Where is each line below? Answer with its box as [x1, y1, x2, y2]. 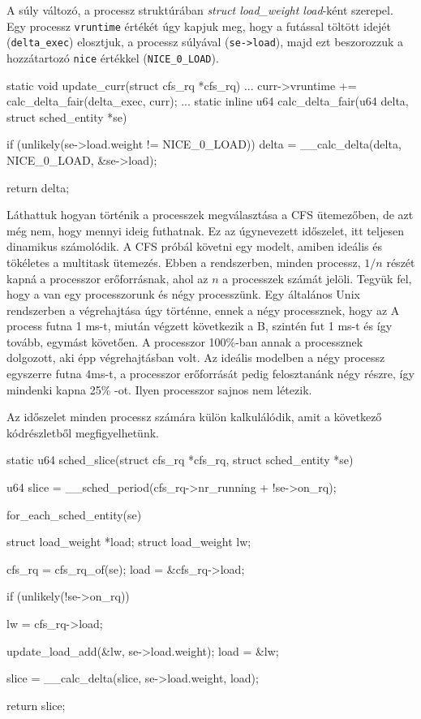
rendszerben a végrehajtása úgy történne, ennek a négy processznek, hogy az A [6, 301, 400, 318]
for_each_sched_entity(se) [6, 506, 142, 523]
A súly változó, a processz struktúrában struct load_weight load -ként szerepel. [6, 2, 393, 18]
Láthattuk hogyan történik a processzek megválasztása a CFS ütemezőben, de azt [6, 206, 414, 223]
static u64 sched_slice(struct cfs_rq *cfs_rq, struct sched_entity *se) [6, 451, 354, 468]
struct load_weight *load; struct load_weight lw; [6, 533, 251, 550]
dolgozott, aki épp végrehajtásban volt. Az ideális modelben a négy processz [6, 349, 385, 366]
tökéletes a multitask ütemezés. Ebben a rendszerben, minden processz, [6, 253, 361, 270]
